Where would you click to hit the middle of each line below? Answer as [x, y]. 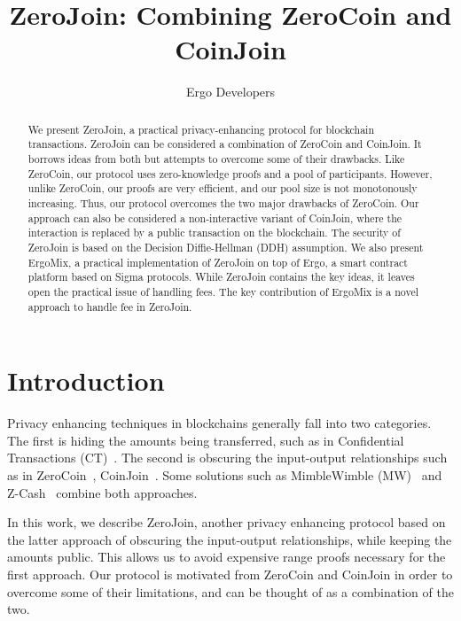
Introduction [86, 380]
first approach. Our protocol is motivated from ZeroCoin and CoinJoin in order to [230, 574]
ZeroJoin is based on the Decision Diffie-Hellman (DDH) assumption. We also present [226, 247]
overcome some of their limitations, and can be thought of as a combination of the [230, 591]
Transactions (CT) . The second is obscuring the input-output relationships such [227, 458]
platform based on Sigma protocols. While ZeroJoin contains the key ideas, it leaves [221, 277]
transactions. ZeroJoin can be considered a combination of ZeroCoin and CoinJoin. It [225, 144]
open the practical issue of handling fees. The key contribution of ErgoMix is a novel [223, 291]
